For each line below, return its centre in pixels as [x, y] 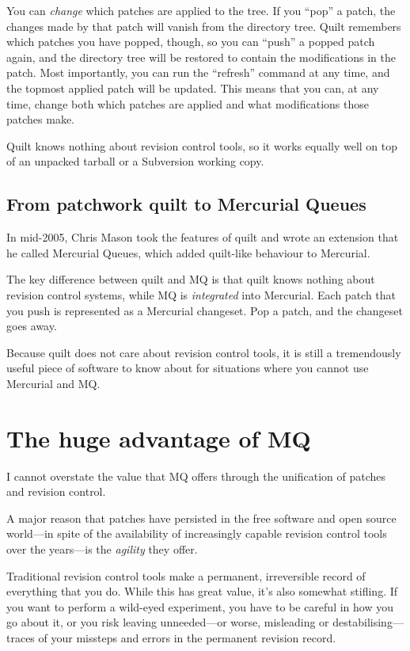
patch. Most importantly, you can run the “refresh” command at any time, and [198, 72]
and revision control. [56, 491]
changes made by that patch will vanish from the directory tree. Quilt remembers [204, 26]
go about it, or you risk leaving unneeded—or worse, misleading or [168, 622]
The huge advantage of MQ [159, 438]
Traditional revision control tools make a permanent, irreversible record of [186, 575]
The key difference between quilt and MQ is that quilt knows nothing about [191, 279]
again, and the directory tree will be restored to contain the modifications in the [201, 57]
